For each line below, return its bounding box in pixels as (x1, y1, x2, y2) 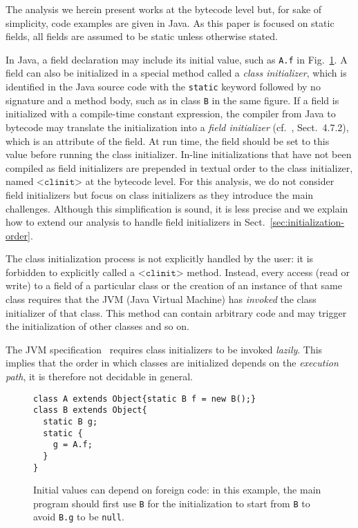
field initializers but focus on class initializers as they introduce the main (6, 187, 314, 202)
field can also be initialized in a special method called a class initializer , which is (6, 66, 347, 80)
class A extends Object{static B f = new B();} (33, 393, 256, 404)
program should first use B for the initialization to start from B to (33, 496, 310, 510)
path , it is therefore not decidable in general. (6, 369, 193, 384)
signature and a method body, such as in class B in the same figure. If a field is (6, 92, 339, 107)
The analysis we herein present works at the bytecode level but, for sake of (6, 2, 322, 16)
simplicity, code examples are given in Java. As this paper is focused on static (6, 15, 335, 30)
